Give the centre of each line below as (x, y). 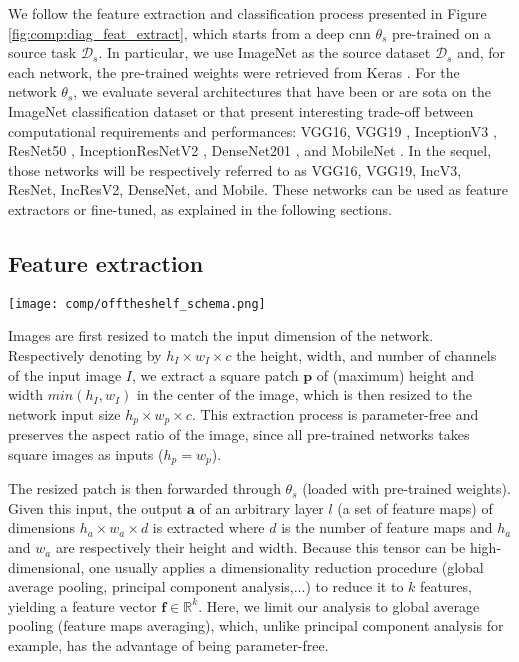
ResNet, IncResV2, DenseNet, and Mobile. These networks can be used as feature (258, 189)
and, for (481, 52)
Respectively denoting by (85, 354)
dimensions (42, 527)
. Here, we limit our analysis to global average (339, 605)
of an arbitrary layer (261, 507)
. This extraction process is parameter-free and (335, 413)
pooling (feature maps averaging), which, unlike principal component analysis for (256, 625)
